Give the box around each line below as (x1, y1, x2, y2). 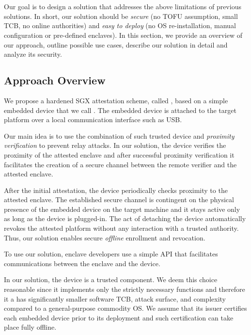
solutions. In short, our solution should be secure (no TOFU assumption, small (4, 11, 238, 21)
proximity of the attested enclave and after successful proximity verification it (4, 149, 235, 160)
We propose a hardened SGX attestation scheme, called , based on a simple (4, 95, 228, 105)
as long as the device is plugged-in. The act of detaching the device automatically (4, 213, 246, 223)
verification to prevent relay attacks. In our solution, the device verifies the (4, 140, 226, 150)
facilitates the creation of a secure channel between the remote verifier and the (4, 159, 237, 169)
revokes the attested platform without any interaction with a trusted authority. (4, 223, 239, 233)
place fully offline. (4, 322, 57, 332)
